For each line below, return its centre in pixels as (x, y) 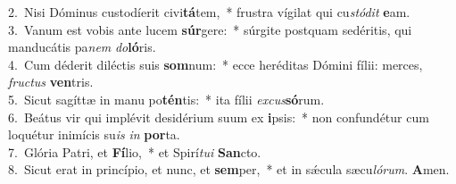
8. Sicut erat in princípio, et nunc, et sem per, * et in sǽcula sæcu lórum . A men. (229, 169)
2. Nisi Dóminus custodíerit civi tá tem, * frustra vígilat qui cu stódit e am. (209, 12)
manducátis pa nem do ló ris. (82, 47)
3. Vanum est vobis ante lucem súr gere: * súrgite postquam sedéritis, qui (210, 29)
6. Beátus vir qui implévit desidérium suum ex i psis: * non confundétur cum (219, 117)
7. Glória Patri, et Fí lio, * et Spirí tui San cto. (135, 151)
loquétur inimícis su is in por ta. (94, 134)
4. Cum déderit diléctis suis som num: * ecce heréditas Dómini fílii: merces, (216, 64)
